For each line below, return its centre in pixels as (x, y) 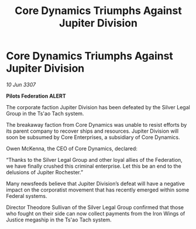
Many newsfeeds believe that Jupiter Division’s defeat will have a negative (96, 183)
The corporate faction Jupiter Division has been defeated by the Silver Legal (98, 107)
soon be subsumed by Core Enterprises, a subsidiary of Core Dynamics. (93, 137)
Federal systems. (27, 196)
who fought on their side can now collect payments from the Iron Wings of (96, 213)
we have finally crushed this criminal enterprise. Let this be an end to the (94, 166)
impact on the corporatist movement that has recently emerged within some (98, 190)
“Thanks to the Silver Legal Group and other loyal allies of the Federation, (94, 159)
